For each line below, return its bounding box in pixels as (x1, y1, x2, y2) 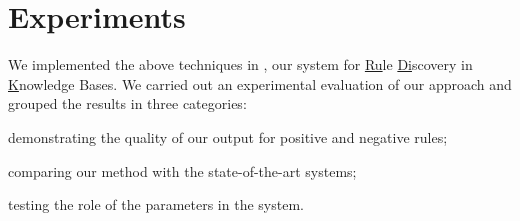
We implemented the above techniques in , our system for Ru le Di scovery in (8, 54, 473, 75)
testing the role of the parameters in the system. (8, 194, 304, 215)
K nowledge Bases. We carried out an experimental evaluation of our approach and (8, 73, 512, 94)
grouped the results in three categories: (8, 93, 247, 114)
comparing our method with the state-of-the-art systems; (8, 160, 357, 181)
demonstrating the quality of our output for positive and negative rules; (8, 126, 448, 147)
